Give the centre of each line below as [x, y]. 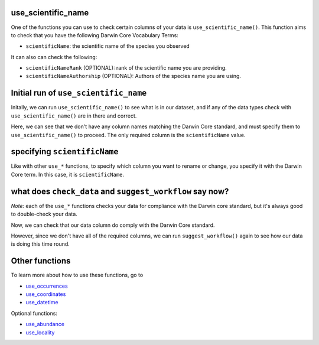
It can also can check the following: [54, 57]
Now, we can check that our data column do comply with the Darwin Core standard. [113, 225]
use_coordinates [46, 294]
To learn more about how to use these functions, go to [77, 275]
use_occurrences [47, 286]
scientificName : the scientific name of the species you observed [108, 46]
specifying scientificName [65, 152]
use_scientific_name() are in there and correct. [74, 116]
